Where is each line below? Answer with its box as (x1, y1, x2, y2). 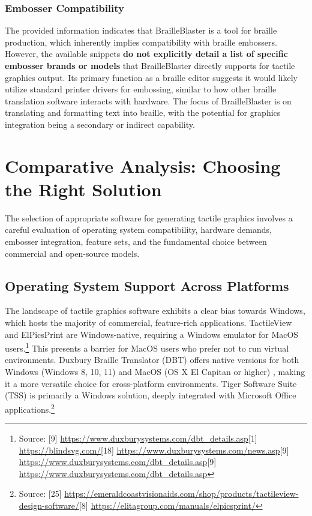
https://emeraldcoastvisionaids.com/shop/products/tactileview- (64, 487, 299, 500)
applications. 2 (5, 401, 55, 415)
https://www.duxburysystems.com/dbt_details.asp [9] (19, 455, 217, 468)
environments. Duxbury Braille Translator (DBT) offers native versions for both (5, 353, 299, 366)
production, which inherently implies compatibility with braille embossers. (5, 35, 277, 48)
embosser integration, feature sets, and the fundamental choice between (5, 235, 267, 248)
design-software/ (19, 499, 79, 512)
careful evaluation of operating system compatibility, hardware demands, (5, 223, 272, 236)
